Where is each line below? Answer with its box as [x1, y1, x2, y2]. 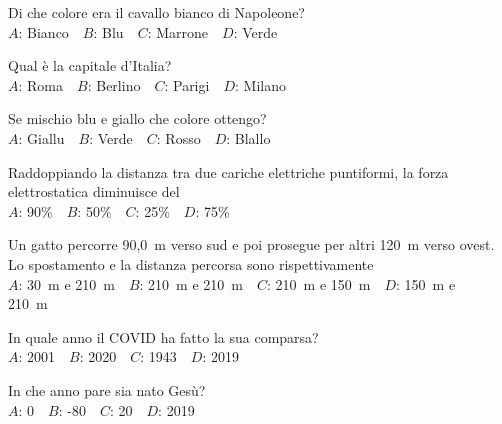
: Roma [18, 74, 64, 95]
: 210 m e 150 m [267, 273, 371, 294]
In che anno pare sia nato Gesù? [8, 379, 206, 400]
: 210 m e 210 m [139, 273, 243, 294]
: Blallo [226, 127, 271, 148]
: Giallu [18, 127, 65, 148]
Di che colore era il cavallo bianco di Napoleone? [8, 2, 305, 22]
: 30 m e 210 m [18, 273, 115, 294]
